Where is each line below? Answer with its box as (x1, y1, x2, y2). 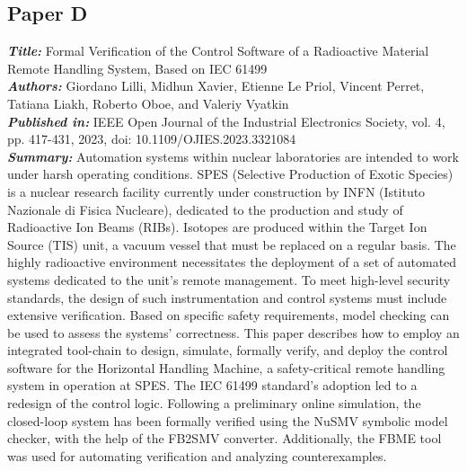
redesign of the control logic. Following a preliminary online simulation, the (7, 394, 421, 413)
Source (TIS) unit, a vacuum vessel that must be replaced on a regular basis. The (7, 235, 456, 253)
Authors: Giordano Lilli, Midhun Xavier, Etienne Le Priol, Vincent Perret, (7, 76, 425, 95)
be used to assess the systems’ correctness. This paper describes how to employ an (7, 323, 460, 342)
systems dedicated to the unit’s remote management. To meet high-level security (7, 270, 451, 289)
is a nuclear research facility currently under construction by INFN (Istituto (7, 182, 426, 200)
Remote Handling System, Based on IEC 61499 (7, 58, 268, 77)
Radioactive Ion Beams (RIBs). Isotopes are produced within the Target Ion (7, 218, 427, 236)
